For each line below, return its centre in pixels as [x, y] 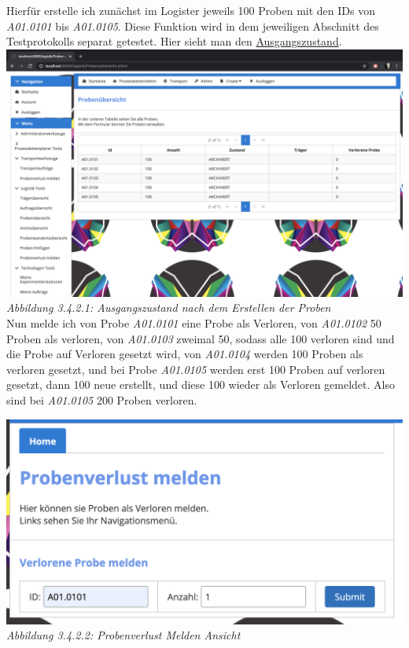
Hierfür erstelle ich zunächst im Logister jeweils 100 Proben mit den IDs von [191, 10]
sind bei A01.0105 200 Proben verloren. [102, 399]
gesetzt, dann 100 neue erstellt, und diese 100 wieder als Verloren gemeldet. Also [201, 384]
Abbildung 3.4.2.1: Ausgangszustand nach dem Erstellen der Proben [169, 308]
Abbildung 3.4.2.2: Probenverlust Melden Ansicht [123, 635]
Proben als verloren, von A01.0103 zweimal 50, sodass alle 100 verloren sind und [201, 338]
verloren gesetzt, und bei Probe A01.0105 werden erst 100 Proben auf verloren [196, 369]
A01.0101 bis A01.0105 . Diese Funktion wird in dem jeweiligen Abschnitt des [193, 26]
